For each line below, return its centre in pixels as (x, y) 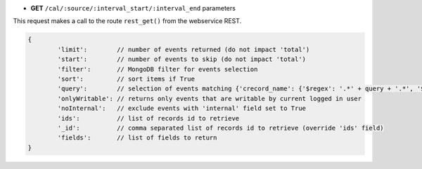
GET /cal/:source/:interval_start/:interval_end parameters (133, 8)
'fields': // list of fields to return (137, 138)
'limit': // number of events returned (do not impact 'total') (184, 49)
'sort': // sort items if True (126, 79)
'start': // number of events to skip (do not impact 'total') (181, 59)
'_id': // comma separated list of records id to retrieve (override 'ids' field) (220, 128)
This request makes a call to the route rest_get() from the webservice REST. (127, 21)
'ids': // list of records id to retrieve (148, 118)
